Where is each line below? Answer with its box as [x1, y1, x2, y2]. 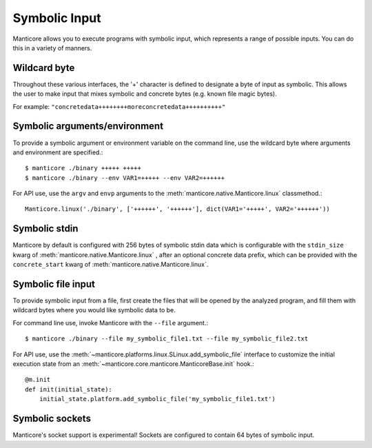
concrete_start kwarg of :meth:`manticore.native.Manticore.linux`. [12, 261, 209, 269]
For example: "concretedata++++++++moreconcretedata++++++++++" [12, 102, 226, 110]
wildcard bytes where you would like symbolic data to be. [12, 306, 176, 314]
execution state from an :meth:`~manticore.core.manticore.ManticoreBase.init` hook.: [12, 360, 255, 368]
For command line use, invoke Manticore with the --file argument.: [12, 318, 209, 327]
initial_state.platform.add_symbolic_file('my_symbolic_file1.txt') [39, 395, 276, 403]
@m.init [25, 376, 51, 384]
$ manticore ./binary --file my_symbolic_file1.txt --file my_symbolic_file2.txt [25, 335, 309, 343]
